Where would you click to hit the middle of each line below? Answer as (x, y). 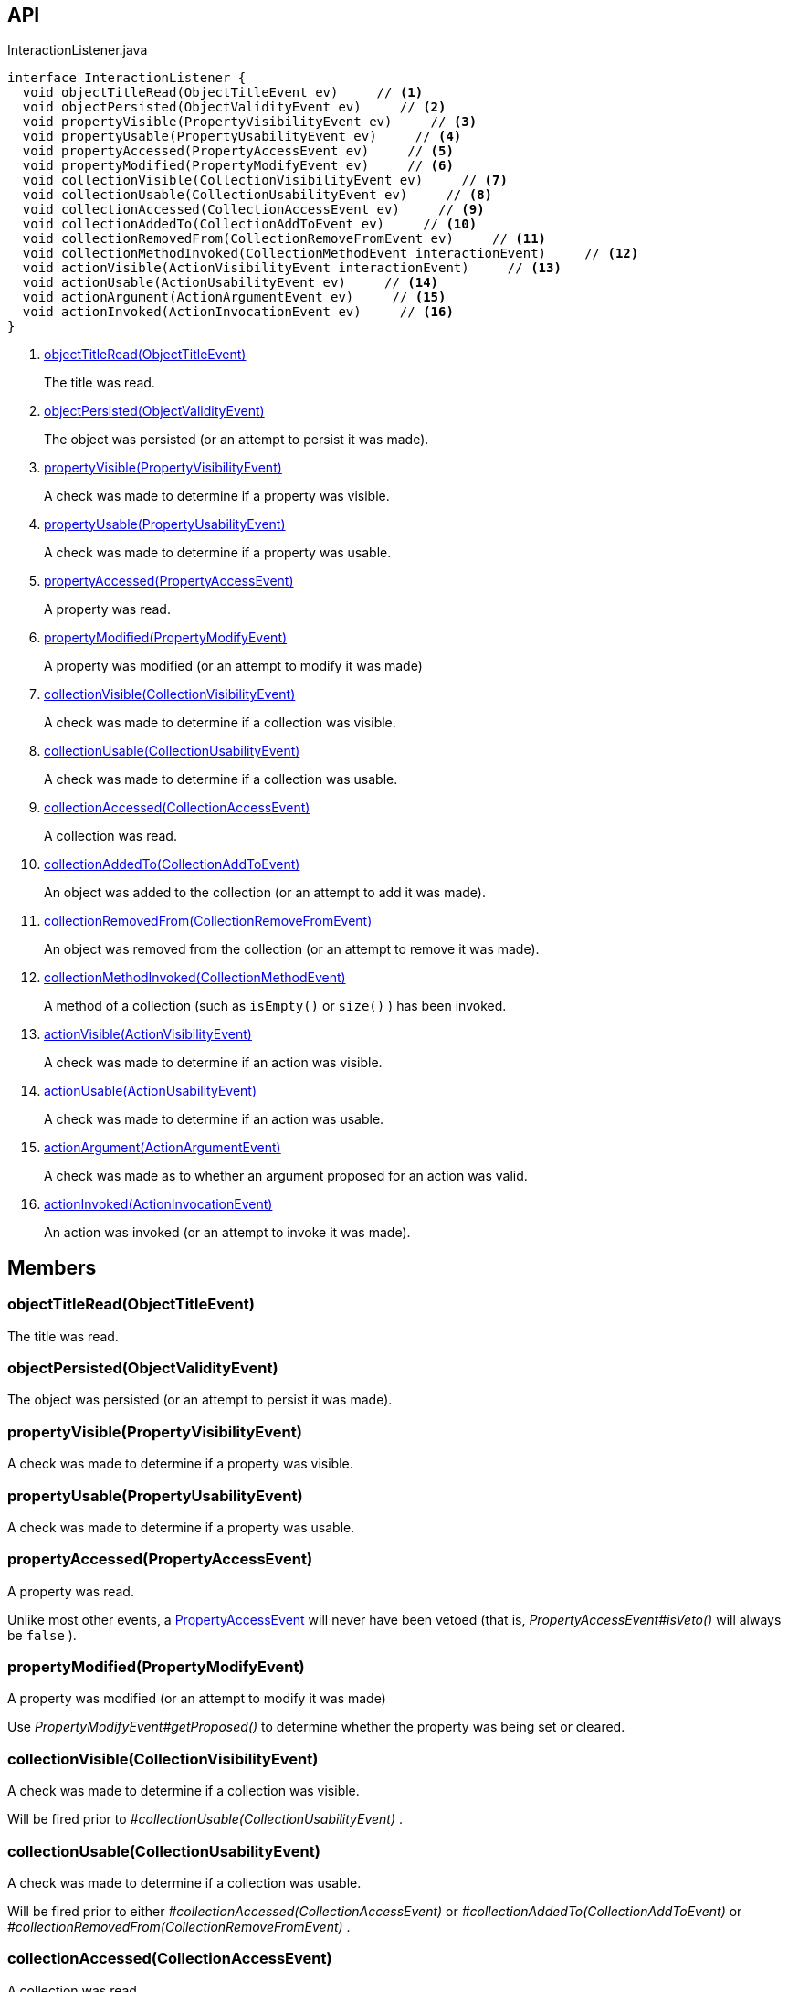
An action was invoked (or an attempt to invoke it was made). (227, 1233)
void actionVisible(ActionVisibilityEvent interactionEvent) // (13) (292, 268)
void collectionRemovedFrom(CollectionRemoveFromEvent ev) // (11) (284, 239)
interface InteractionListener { (127, 78)
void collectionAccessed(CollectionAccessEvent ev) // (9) (253, 210)
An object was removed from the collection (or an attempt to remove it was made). (292, 949)
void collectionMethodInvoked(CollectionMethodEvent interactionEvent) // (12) (331, 254)
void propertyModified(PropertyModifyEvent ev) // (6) (238, 166)
